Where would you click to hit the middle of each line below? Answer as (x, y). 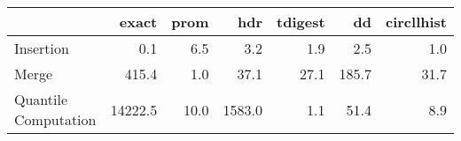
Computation (55, 119)
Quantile (41, 99)
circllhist (416, 22)
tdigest (301, 22)
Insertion (42, 48)
